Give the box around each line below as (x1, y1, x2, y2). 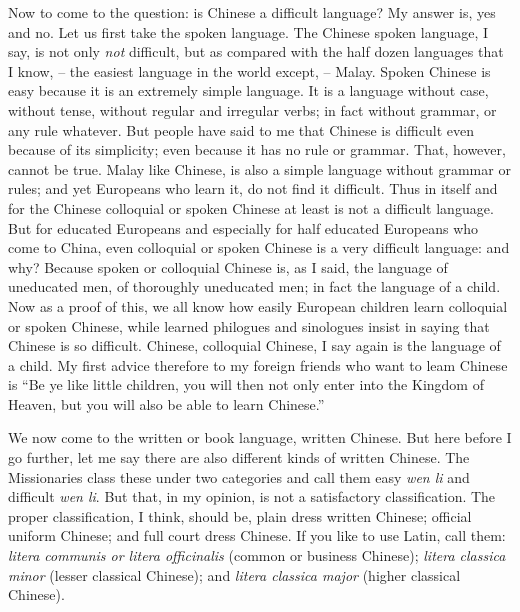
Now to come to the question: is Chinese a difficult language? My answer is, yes (8, 2, 496, 22)
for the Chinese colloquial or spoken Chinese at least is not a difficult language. (8, 197, 494, 218)
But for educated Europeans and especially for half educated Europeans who (8, 217, 479, 238)
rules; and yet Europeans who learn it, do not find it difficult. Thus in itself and (8, 178, 498, 199)
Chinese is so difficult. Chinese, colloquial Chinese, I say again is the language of (8, 335, 501, 356)
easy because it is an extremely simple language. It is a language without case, (8, 80, 489, 101)
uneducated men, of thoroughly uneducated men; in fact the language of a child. (8, 276, 501, 297)
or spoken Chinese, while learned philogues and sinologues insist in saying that (8, 315, 490, 336)
